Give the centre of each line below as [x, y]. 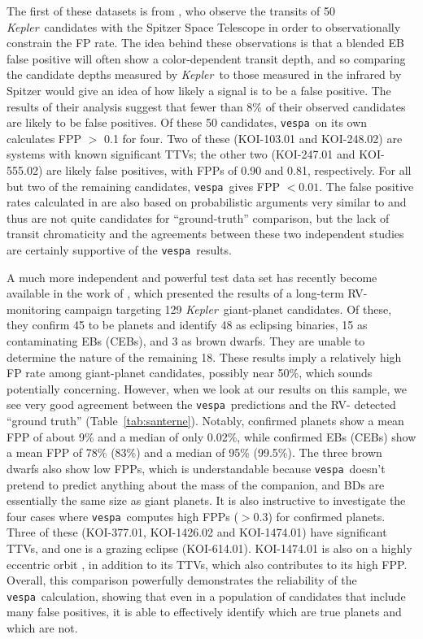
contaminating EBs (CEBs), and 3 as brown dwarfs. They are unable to [186, 341]
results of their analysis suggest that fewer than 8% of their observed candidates [206, 106]
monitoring [34, 309]
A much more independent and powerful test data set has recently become [192, 277]
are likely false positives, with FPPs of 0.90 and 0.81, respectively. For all [229, 170]
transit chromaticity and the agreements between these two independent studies [205, 234]
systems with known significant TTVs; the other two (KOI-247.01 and [181, 154]
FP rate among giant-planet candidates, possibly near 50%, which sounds [190, 373]
